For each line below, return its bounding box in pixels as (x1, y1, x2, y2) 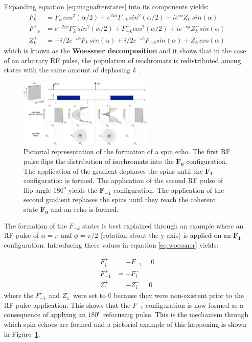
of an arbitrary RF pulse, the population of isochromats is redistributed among (4, 55, 241, 65)
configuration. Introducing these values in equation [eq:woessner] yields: (4, 239, 219, 250)
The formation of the (4, 220, 67, 230)
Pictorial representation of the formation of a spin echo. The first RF (23, 146, 230, 157)
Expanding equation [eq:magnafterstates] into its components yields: (4, 1, 209, 11)
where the (4, 290, 33, 300)
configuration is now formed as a (145, 299, 244, 310)
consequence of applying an (4, 309, 86, 319)
